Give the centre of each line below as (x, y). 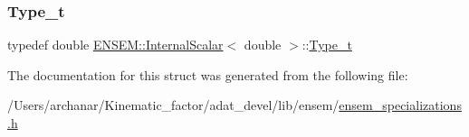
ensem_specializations (400, 105)
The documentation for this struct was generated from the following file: (208, 74)
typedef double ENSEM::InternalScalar (115, 45)
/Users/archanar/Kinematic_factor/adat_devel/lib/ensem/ (173, 105)
